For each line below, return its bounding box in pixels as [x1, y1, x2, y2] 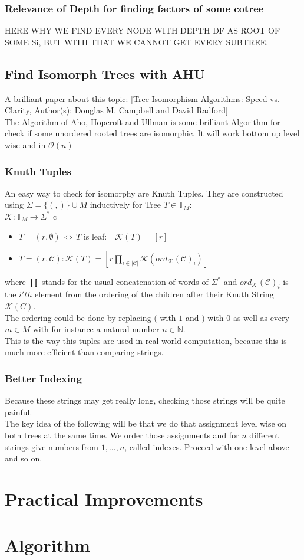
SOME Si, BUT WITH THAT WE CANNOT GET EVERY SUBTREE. [5, 35, 269, 48]
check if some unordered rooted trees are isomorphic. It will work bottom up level [5, 127, 300, 139]
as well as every [233, 311, 289, 323]
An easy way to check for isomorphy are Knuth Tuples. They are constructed [5, 186, 283, 199]
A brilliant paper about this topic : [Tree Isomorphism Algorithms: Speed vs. [5, 92, 280, 104]
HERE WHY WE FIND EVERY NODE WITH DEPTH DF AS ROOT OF [5, 24, 280, 37]
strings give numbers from [5, 440, 99, 453]
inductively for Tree [90, 198, 161, 211]
